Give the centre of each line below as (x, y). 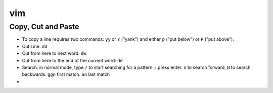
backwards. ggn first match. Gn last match (66, 74)
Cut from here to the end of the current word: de (73, 60)
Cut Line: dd (35, 46)
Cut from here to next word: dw (54, 53)
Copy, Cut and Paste (44, 27)
